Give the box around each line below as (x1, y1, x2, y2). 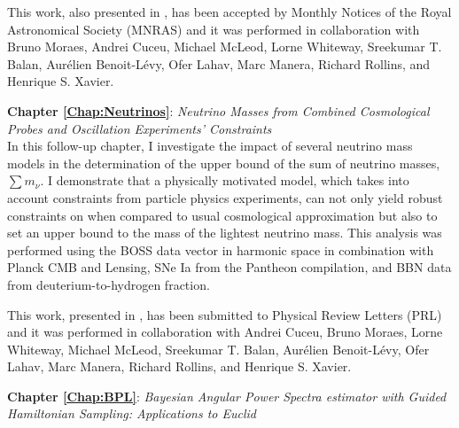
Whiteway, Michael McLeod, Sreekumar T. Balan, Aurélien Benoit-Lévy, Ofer (7, 339, 430, 358)
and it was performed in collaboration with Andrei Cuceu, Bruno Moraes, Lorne (7, 323, 443, 341)
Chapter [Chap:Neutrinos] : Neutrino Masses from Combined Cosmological (7, 101, 430, 120)
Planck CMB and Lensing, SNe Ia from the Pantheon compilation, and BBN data (7, 258, 452, 276)
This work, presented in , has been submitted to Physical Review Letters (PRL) (7, 305, 442, 323)
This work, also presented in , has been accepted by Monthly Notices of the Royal (7, 3, 452, 20)
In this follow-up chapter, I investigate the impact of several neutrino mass (7, 136, 413, 155)
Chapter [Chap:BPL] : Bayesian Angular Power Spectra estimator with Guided (7, 386, 447, 405)
